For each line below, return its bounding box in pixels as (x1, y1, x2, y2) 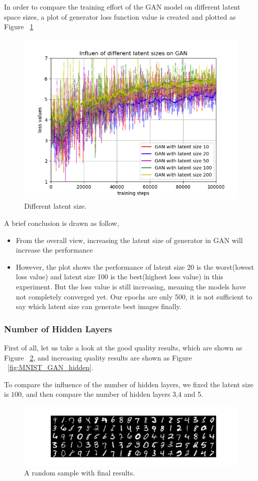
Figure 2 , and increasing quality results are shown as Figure (4, 352, 192, 363)
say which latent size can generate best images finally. (16, 301, 182, 312)
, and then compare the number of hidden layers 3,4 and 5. (22, 389, 203, 399)
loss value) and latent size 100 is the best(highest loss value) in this (16, 271, 223, 282)
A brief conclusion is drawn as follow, (4, 217, 119, 228)
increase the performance (16, 245, 93, 255)
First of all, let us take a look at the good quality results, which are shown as (4, 342, 242, 352)
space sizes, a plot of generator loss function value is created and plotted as (4, 11, 236, 22)
